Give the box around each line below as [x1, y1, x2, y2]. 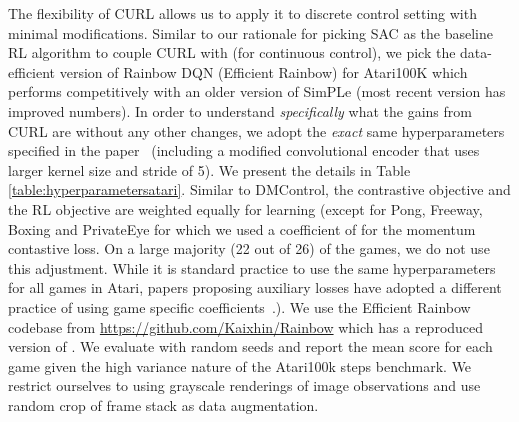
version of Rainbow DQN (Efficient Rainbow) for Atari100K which [59, 61, 468, 82]
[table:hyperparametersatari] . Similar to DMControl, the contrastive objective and [8, 179, 511, 200]
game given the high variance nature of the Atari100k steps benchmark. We [8, 355, 472, 376]
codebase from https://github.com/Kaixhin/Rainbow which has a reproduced [8, 316, 484, 337]
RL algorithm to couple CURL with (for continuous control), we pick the [8, 42, 456, 63]
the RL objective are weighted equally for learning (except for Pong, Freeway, [8, 198, 483, 219]
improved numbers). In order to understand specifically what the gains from [8, 100, 472, 121]
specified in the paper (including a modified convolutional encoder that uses [8, 140, 480, 161]
